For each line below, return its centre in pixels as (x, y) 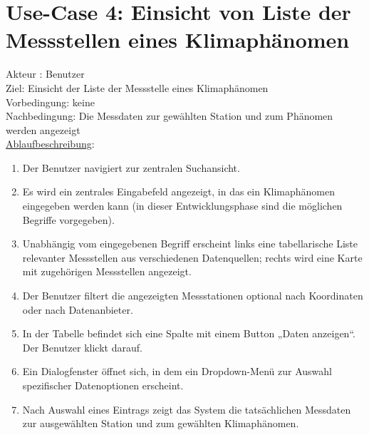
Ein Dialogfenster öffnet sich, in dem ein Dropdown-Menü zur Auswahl (177, 371)
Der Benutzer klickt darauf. (82, 347)
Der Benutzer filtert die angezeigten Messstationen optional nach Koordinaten (193, 296)
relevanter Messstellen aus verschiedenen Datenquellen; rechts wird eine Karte (192, 257)
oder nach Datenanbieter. (78, 309)
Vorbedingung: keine (50, 102)
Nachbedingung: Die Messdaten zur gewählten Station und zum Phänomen (170, 116)
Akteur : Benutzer (45, 74)
